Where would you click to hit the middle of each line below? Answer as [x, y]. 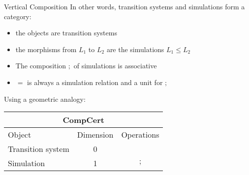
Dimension [95, 135]
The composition [41, 66]
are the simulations [135, 49]
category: [18, 16]
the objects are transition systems [66, 33]
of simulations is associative [115, 66]
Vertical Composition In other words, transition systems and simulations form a [124, 6]
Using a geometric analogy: [45, 99]
